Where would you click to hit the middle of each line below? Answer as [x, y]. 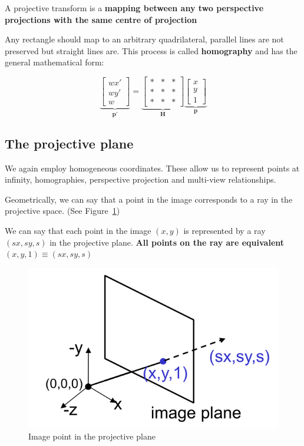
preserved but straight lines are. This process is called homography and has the [151, 50]
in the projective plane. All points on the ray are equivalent [167, 242]
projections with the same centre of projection [101, 19]
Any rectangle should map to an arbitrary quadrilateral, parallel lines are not [144, 39]
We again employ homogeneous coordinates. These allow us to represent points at [152, 168]
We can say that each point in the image [78, 231]
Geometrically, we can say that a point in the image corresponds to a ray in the [149, 199]
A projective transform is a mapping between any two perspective [134, 8]
